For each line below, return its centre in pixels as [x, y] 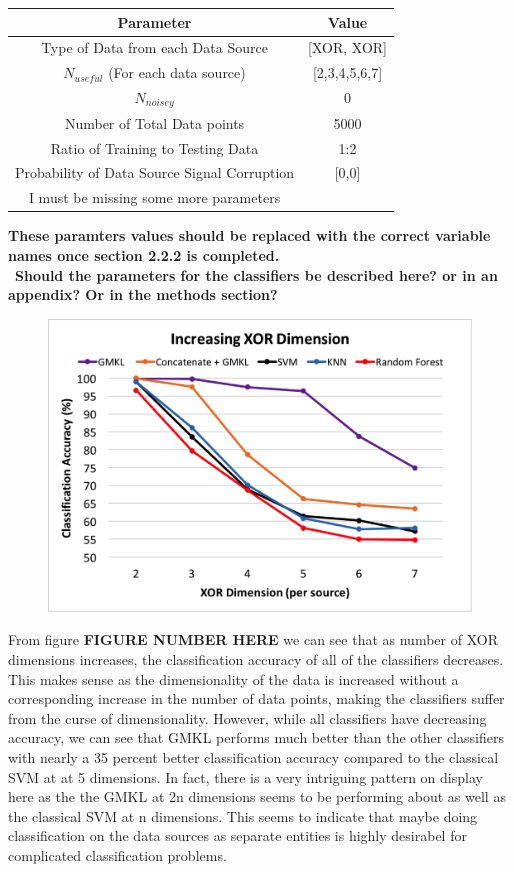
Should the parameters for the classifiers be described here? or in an [256, 274]
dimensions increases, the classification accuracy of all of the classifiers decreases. [256, 658]
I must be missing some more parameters [154, 197]
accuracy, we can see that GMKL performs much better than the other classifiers [256, 737]
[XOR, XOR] [348, 47]
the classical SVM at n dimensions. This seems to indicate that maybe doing [243, 815]
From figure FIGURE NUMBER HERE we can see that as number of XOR [253, 639]
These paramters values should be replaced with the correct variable [249, 235]
